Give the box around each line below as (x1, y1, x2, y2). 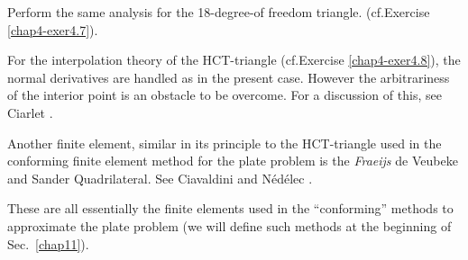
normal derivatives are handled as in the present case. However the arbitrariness (7, 67, 450, 86)
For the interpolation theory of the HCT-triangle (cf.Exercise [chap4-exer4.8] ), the (7, 50, 461, 69)
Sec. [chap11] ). (7, 234, 89, 253)
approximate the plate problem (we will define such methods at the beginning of (7, 216, 452, 235)
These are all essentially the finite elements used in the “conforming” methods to (7, 199, 454, 218)
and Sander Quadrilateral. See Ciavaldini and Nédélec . (7, 168, 313, 187)
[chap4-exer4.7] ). (7, 20, 98, 39)
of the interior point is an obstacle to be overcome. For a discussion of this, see (7, 85, 442, 104)
